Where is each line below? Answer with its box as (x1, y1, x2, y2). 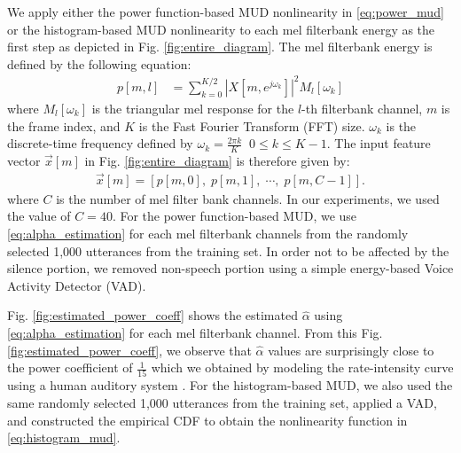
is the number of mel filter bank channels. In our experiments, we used (56, 189, 440, 207)
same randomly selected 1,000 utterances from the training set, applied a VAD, (7, 394, 437, 412)
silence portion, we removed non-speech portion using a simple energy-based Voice (7, 259, 454, 277)
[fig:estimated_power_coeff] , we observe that (7, 340, 252, 359)
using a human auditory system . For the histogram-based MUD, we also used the (7, 376, 453, 394)
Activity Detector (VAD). (7, 276, 146, 294)
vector (7, 151, 41, 169)
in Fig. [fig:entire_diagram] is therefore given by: (84, 151, 350, 169)
